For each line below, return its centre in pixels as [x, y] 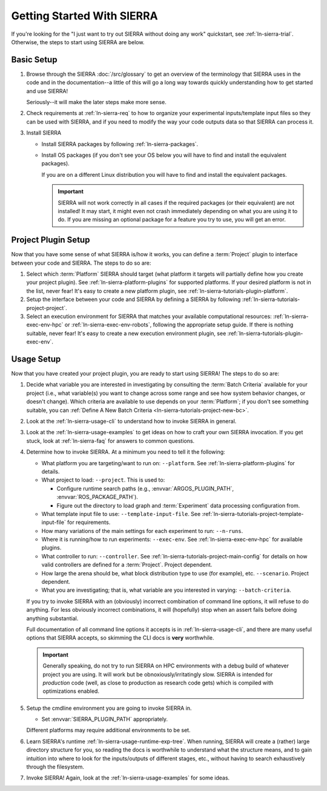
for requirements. [89, 522]
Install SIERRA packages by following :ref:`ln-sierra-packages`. [120, 144]
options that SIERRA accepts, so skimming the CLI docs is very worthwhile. [120, 638]
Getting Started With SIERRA [85, 16]
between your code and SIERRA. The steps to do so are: [81, 263]
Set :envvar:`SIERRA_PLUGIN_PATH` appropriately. [105, 719]
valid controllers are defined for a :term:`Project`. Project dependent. [127, 565]
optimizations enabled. [71, 691]
